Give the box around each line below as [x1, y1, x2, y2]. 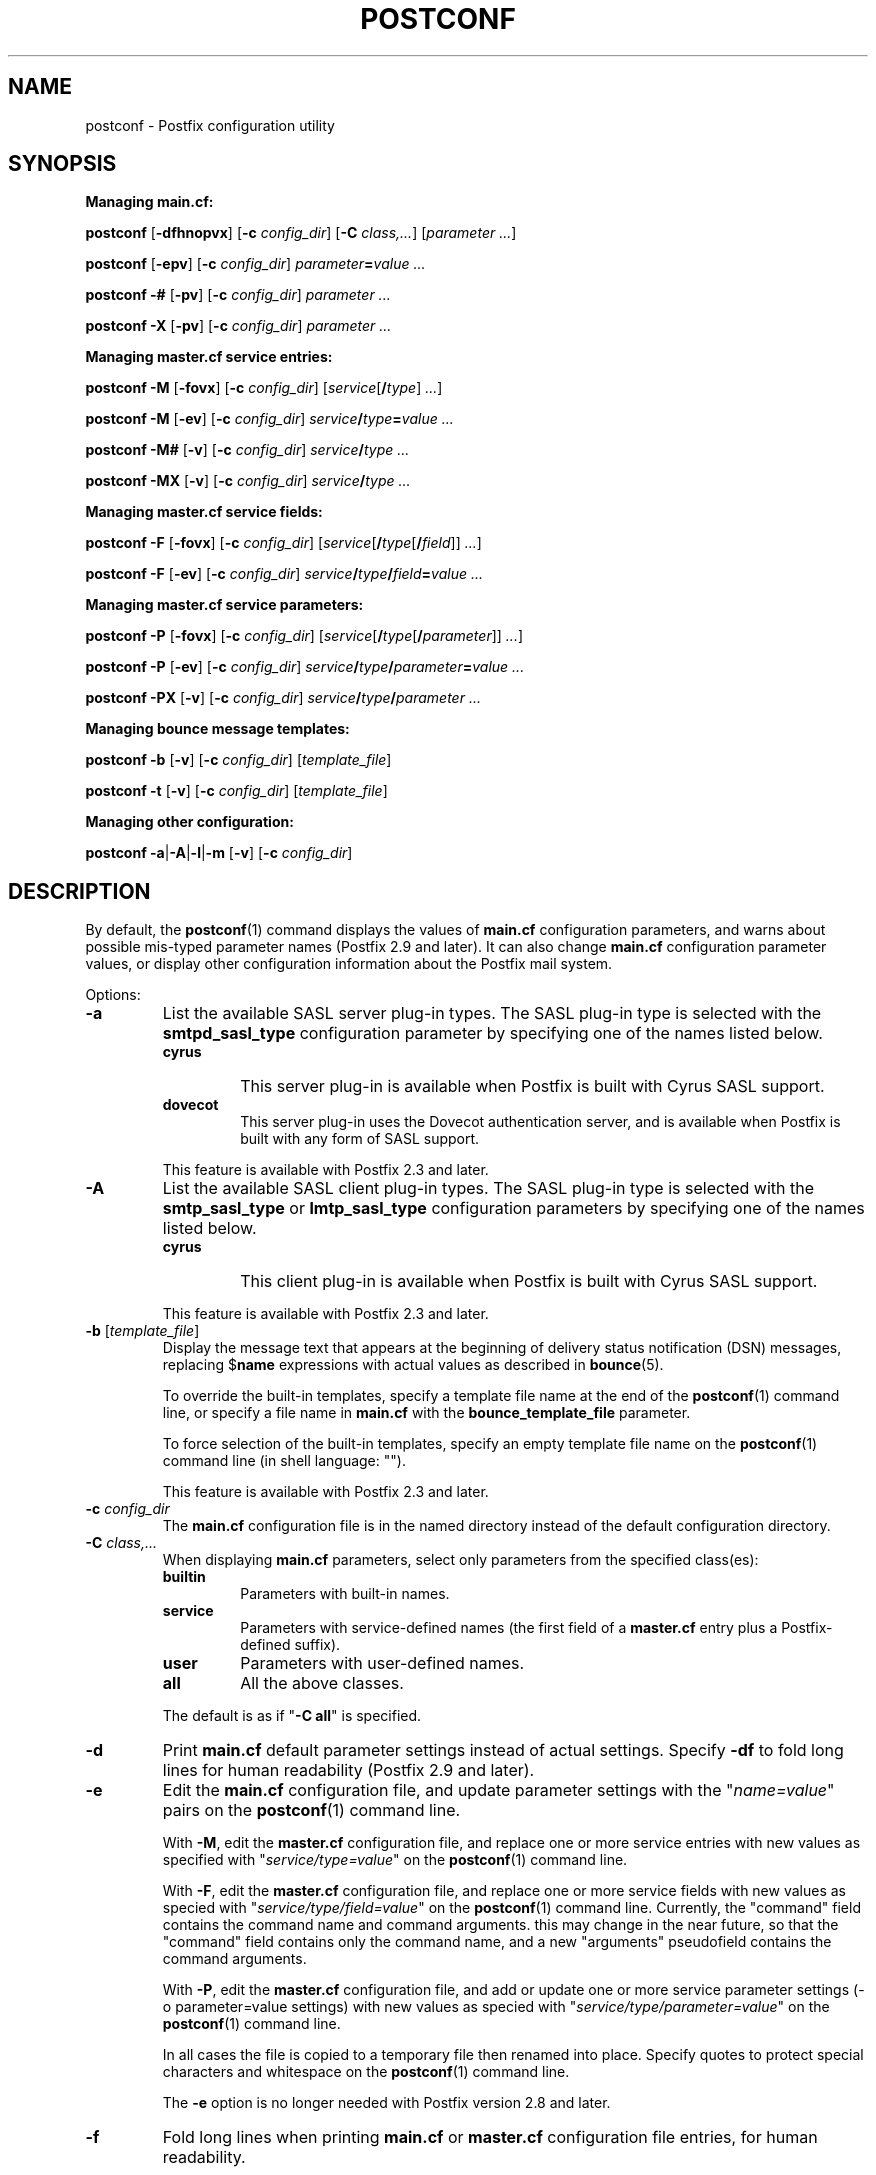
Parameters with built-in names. [240, 1585, 450, 1603]
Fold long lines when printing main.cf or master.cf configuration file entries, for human [162, 2127, 818, 2148]
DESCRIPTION [8, 878, 151, 904]
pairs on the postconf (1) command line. [162, 1800, 461, 1821]
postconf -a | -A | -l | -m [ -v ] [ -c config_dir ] [85, 844, 353, 862]
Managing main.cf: [85, 193, 214, 211]
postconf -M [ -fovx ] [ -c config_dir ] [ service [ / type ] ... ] [85, 379, 443, 397]
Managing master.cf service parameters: [85, 596, 364, 614]
